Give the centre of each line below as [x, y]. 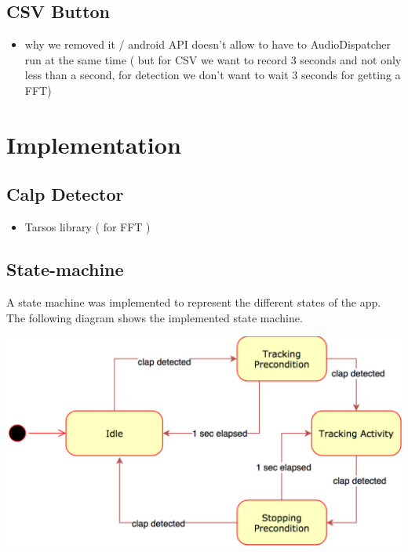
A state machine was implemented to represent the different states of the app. [194, 301]
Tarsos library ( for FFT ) [87, 227]
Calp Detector [65, 194]
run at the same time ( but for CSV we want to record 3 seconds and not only [213, 59]
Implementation [94, 144]
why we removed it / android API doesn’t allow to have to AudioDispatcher [208, 44]
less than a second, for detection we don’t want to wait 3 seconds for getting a [213, 75]
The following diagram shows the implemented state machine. [155, 317]
